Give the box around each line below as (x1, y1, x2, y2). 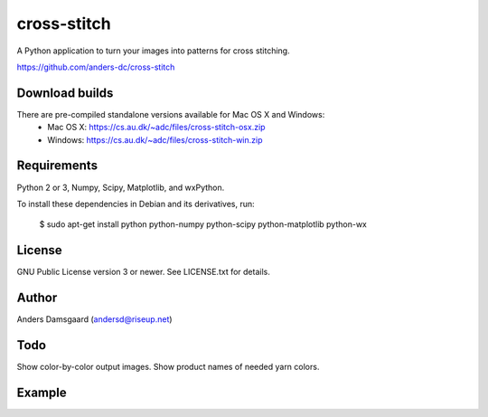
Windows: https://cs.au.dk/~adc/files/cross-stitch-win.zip (47, 134, 263, 145)
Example (16, 384, 67, 400)
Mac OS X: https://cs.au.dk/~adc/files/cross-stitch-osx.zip (47, 122, 266, 133)
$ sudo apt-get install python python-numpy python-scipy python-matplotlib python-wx (39, 219, 368, 230)
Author (16, 290, 58, 306)
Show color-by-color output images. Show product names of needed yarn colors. (16, 362, 320, 373)
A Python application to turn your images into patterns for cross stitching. (16, 45, 290, 56)
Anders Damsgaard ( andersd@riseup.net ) (16, 314, 173, 325)
